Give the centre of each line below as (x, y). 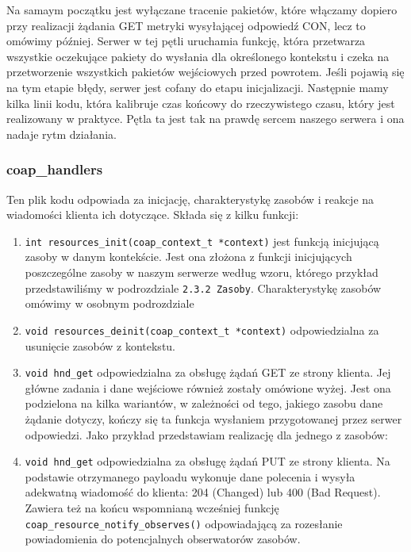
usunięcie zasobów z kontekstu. (100, 345)
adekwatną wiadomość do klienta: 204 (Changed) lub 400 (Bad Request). (203, 492)
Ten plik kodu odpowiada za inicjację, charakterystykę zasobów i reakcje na (190, 199)
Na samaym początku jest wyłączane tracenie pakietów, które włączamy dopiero (202, 10)
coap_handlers (55, 169)
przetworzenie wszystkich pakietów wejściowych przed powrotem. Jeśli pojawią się (205, 72)
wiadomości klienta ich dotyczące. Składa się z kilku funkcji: (153, 215)
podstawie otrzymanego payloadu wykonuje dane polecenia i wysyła (190, 476)
